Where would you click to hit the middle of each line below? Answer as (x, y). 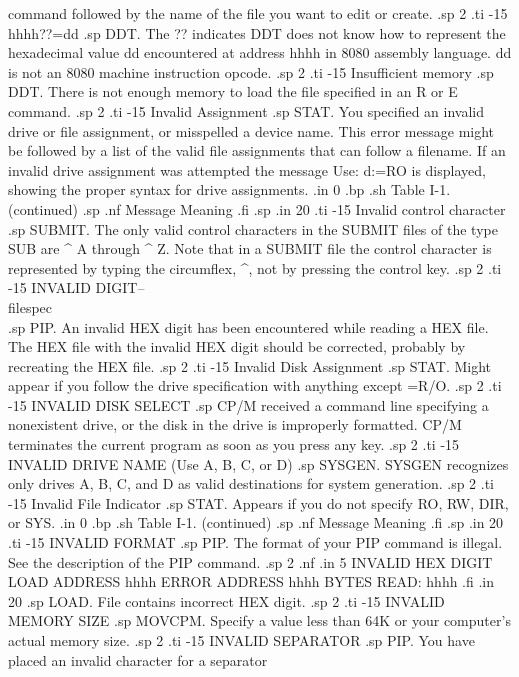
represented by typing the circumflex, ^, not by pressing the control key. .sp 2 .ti (255, 267)
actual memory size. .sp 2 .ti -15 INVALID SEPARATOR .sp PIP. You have (241, 640)
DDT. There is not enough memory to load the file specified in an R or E (233, 91)
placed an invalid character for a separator (138, 659)
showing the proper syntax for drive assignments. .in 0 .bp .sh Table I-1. (229, 189)
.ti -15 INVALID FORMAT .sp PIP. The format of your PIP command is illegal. (255, 542)
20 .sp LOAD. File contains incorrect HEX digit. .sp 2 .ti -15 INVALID (226, 600)
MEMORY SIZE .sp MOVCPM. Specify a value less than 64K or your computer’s (259, 620)
